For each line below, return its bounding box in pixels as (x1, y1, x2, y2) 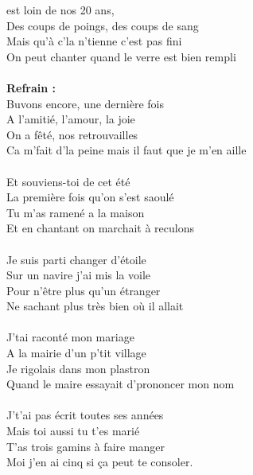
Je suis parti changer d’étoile (6, 251, 146, 267)
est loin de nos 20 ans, (6, 2, 115, 18)
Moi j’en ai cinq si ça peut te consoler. (6, 454, 193, 470)
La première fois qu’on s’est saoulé (6, 189, 174, 205)
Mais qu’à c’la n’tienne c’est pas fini (6, 33, 182, 49)
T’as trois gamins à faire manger (6, 438, 165, 454)
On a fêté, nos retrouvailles (6, 126, 138, 142)
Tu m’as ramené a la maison (6, 204, 145, 220)
